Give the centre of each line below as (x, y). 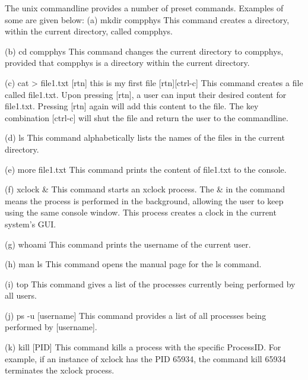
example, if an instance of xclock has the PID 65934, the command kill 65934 (145, 358)
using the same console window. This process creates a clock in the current (141, 212)
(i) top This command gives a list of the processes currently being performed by (150, 284)
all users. (21, 295)
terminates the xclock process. (60, 370)
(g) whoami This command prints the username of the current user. (128, 244)
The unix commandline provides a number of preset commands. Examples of (144, 8)
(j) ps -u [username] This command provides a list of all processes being (136, 315)
